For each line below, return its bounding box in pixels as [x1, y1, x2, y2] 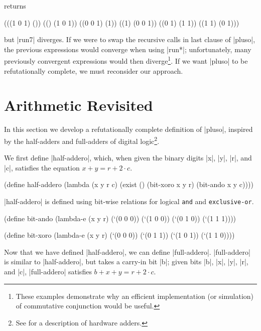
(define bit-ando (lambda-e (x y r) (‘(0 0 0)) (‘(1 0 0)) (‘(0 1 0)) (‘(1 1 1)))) [4, 213, 236, 223]
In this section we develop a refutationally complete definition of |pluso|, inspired [4, 124, 253, 134]
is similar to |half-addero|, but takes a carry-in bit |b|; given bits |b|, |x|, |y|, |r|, [4, 256, 248, 267]
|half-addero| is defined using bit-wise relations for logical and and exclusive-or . [4, 196, 254, 206]
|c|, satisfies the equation [4, 162, 80, 173]
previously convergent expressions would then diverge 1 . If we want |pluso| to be [4, 54, 248, 66]
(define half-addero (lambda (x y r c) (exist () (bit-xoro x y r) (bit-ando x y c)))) [4, 179, 253, 190]
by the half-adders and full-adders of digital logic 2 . [4, 134, 160, 146]
